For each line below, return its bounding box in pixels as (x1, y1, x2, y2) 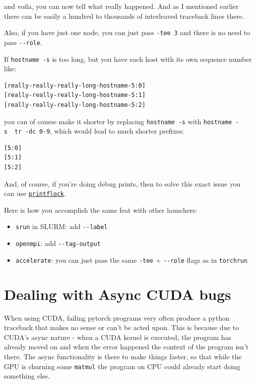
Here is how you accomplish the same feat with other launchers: (4, 204, 197, 215)
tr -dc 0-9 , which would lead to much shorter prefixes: (14, 126, 184, 136)
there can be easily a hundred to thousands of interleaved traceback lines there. (4, 10, 244, 21)
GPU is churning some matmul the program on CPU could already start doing (4, 361, 241, 371)
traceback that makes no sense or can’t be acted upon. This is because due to (4, 322, 239, 333)
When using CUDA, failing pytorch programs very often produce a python (4, 312, 230, 323)
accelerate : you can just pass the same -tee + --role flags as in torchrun (15, 254, 248, 265)
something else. (4, 371, 50, 381)
